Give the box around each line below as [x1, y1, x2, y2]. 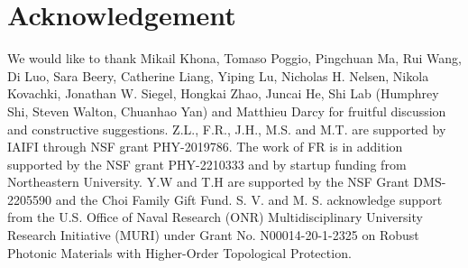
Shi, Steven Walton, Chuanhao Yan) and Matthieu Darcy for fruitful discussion [7, 101, 446, 120]
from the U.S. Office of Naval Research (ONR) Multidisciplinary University [7, 208, 423, 226]
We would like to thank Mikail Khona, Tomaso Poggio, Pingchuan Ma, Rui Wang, [7, 49, 462, 68]
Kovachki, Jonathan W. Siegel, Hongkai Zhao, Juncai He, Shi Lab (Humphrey [7, 84, 439, 103]
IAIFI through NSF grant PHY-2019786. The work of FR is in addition [7, 137, 403, 156]
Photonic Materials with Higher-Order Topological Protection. [7, 243, 352, 262]
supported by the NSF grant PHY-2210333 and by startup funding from [7, 154, 407, 173]
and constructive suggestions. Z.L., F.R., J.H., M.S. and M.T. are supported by [7, 119, 446, 138]
